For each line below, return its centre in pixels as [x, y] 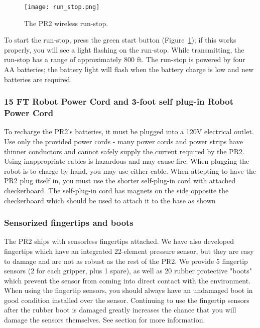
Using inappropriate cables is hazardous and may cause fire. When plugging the [127, 161]
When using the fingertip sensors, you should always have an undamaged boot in [128, 290]
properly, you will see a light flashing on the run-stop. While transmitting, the [124, 49]
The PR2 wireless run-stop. [66, 23]
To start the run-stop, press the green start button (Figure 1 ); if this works [120, 40]
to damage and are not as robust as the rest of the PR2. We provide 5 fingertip [126, 261]
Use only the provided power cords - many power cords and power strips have [123, 141]
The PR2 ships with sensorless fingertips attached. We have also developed [119, 241]
